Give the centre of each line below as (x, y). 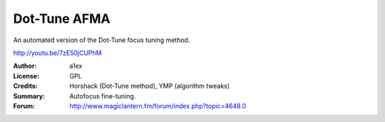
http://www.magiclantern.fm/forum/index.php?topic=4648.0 (158, 106)
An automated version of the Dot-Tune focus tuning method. (102, 40)
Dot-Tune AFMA (62, 19)
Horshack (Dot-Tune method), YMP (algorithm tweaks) (150, 86)
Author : (25, 66)
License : (26, 76)
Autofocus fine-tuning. (103, 96)
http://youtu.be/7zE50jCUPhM (58, 53)
